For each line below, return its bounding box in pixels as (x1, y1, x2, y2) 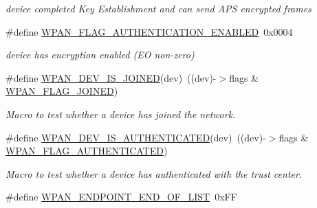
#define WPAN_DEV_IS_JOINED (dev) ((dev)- (6, 70, 217, 84)
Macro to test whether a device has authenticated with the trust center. (6, 166, 303, 181)
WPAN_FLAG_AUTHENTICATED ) (6, 143, 168, 158)
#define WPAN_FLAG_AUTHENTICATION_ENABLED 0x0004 (6, 24, 293, 38)
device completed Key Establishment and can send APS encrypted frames (6, 1, 311, 15)
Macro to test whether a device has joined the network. (6, 106, 236, 121)
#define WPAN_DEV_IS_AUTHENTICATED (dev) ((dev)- (6, 130, 266, 144)
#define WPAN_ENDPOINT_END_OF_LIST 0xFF (6, 189, 237, 204)
